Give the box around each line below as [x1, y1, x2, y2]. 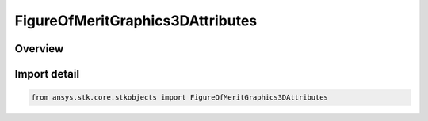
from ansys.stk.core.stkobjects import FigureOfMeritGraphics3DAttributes [31, 93, 329, 102]
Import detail [14, 67, 79, 81]
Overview [14, 42, 64, 55]
